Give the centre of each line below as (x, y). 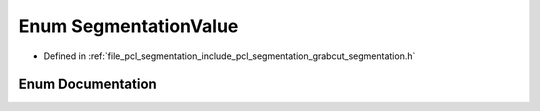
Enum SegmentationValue (128, 26)
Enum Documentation (87, 84)
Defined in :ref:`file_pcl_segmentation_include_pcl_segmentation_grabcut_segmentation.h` (229, 56)
